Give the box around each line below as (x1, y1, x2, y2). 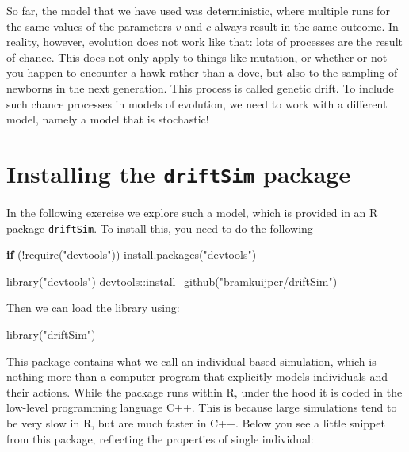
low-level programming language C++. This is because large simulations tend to (6, 399, 397, 416)
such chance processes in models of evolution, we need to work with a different (6, 95, 388, 112)
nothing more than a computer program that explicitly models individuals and (6, 368, 388, 385)
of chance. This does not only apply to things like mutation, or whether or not (6, 48, 388, 65)
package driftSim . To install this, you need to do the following (6, 219, 313, 236)
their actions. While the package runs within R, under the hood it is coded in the (6, 383, 403, 400)
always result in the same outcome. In (214, 17, 399, 34)
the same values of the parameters (6, 17, 172, 34)
